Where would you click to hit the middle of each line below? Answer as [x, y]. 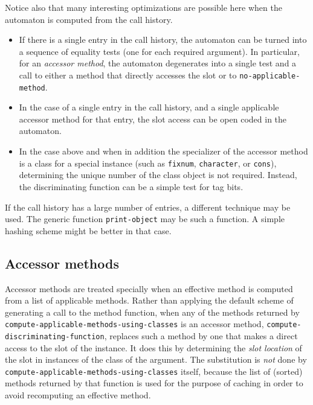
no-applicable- [270, 76]
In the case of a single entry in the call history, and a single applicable [149, 107]
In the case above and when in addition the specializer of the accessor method [163, 151]
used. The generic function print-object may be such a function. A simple [145, 219]
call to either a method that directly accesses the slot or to [128, 75]
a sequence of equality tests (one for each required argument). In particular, [159, 51]
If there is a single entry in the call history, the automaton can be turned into [163, 40]
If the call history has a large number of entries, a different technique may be [148, 207]
